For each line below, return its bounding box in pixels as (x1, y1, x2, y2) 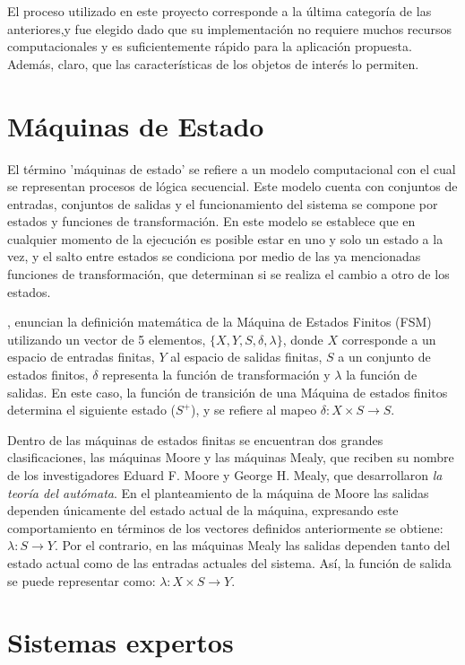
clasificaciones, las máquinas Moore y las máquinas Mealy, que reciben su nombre (7, 448, 454, 467)
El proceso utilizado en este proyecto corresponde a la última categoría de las (7, 2, 432, 20)
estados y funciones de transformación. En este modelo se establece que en (7, 212, 416, 231)
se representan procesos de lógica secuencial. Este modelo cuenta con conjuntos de (7, 177, 458, 196)
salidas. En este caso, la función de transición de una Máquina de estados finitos (7, 382, 448, 401)
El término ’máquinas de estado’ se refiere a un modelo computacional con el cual (7, 159, 456, 178)
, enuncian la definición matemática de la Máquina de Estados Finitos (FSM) (7, 312, 432, 331)
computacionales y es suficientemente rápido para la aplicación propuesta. (7, 37, 412, 56)
